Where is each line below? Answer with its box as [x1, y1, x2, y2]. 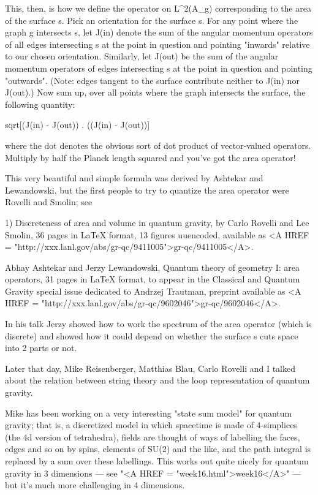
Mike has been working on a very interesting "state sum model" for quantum [5, 406, 292, 419]
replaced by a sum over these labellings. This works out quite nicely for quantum [5, 455, 309, 467]
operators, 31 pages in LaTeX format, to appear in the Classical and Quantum [5, 273, 300, 285]
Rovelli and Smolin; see [5, 195, 93, 208]
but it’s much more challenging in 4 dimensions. [5, 478, 185, 491]
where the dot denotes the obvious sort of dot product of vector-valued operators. [5, 138, 311, 151]
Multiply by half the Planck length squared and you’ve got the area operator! [5, 151, 296, 164]
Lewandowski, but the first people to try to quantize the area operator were [5, 183, 289, 196]
